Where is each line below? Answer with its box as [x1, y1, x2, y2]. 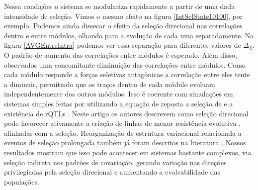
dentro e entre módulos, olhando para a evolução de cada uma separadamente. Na [4, 30, 254, 40]
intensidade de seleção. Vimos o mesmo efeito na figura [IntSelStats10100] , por [4, 10, 243, 21]
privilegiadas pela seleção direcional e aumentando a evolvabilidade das [4, 167, 221, 177]
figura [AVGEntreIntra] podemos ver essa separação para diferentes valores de [4, 40, 241, 50]
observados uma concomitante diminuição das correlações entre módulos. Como [4, 59, 246, 70]
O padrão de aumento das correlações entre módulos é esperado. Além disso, [4, 49, 237, 60]
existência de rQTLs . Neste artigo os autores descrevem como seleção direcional [4, 108, 249, 118]
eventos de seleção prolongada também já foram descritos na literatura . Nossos [4, 137, 246, 148]
